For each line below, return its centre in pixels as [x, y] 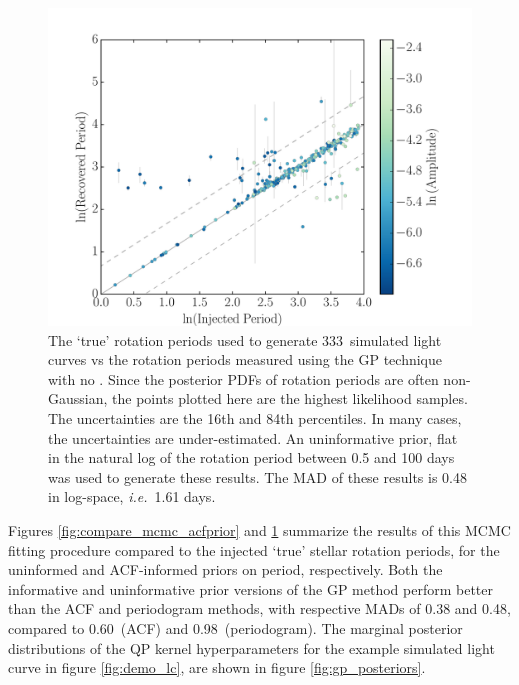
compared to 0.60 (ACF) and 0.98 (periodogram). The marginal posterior [235, 627]
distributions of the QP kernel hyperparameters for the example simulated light [251, 647]
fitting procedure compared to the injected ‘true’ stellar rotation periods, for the [254, 549]
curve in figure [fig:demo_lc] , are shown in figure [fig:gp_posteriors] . [217, 667]
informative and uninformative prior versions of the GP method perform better [250, 588]
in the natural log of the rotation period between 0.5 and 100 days [251, 457]
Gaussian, [78, 398]
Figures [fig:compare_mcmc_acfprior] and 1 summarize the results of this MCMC [259, 529]
